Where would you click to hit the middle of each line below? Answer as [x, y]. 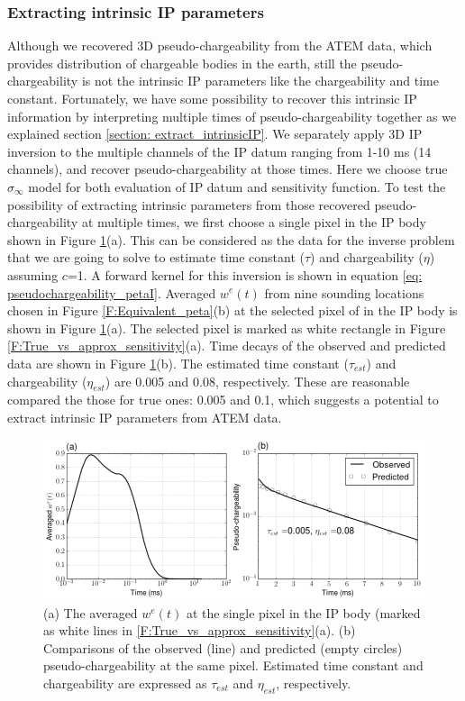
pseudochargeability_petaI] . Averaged [112, 292]
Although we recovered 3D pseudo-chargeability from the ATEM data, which [220, 46]
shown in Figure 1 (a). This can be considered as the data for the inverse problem [231, 239]
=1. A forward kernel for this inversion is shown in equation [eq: [245, 274]
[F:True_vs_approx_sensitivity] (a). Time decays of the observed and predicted [227, 346]
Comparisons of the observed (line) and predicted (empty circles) [223, 647]
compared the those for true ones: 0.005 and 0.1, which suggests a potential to [223, 400]
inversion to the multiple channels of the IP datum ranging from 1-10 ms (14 [219, 151]
